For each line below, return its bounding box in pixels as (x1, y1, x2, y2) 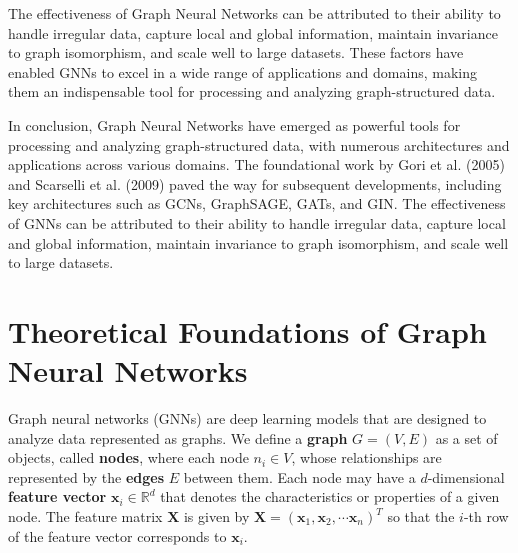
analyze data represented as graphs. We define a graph (8, 427, 348, 448)
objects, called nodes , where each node (8, 447, 249, 468)
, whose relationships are (291, 447, 442, 468)
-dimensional (427, 466, 505, 487)
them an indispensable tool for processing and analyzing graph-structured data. (8, 81, 496, 102)
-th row (463, 506, 509, 526)
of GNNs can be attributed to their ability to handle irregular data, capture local (8, 212, 506, 233)
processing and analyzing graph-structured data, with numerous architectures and (8, 134, 510, 155)
